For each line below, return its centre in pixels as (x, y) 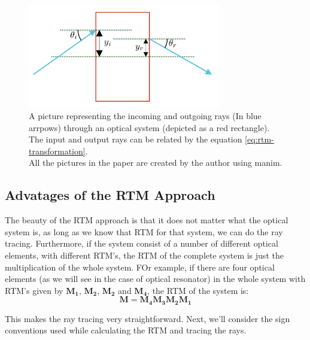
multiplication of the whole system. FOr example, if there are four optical (140, 267)
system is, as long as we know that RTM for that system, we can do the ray (144, 231)
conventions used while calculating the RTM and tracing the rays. (126, 330)
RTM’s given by (34, 290)
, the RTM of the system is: (198, 290)
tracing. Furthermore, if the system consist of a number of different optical (142, 243)
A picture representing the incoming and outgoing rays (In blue (145, 116)
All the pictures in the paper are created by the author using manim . (156, 163)
